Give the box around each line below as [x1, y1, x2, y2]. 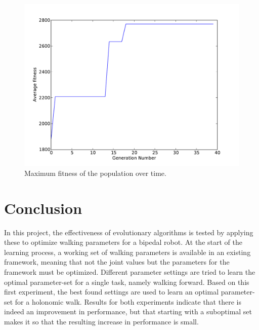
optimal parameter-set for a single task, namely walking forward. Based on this [4, 276, 249, 287]
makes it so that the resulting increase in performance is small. [4, 316, 199, 326]
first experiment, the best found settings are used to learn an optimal [4, 286, 219, 297]
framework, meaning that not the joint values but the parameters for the [4, 256, 230, 267]
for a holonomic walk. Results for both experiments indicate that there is [15, 296, 241, 307]
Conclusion [4, 197, 82, 218]
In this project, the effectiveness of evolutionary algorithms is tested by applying [4, 227, 253, 237]
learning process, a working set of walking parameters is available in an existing [4, 246, 251, 257]
